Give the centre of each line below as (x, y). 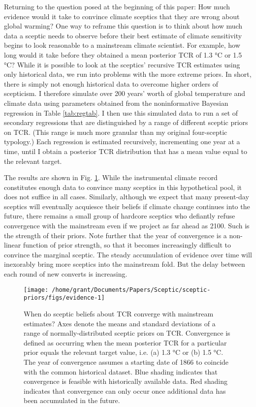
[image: (36, 290)
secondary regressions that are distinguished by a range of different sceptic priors (126, 122)
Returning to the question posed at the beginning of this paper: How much (117, 6)
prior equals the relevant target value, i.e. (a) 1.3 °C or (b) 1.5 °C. (124, 352)
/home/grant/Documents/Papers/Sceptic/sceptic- (131, 290)
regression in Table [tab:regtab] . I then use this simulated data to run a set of (121, 112)
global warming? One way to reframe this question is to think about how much (123, 26)
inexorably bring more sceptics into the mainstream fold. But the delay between (125, 264)
